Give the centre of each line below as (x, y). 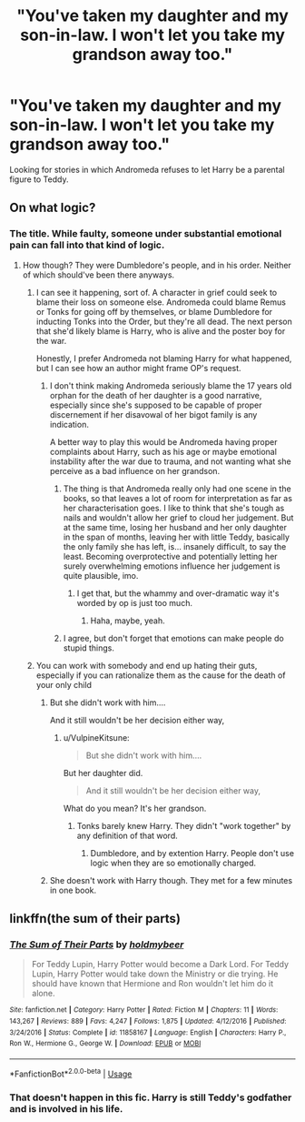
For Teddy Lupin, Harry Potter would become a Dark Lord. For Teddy (160, 965)
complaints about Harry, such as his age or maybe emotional (163, 451)
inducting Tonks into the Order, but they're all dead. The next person (164, 321)
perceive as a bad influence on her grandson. (135, 470)
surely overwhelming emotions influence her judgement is (172, 566)
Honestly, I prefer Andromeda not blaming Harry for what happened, (164, 358)
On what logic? (53, 208)
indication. (69, 424)
